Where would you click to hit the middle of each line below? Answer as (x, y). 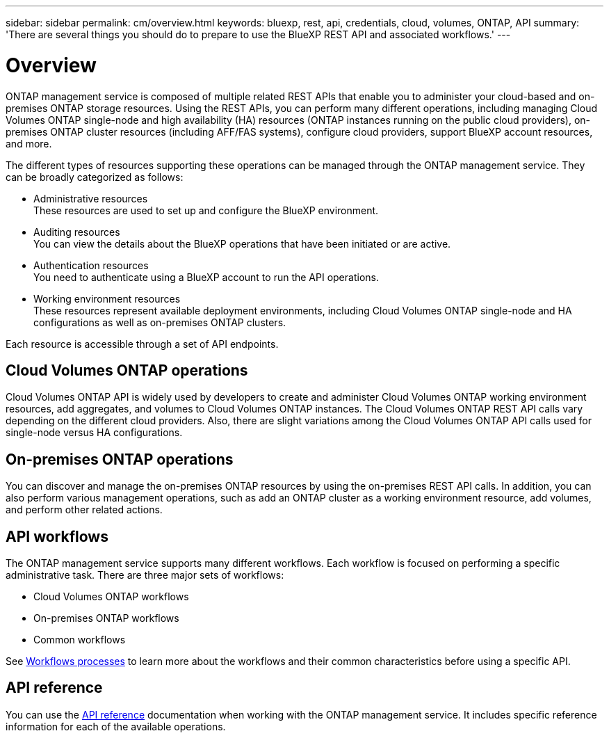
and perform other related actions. (84, 510)
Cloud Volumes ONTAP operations (127, 370)
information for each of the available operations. (116, 726)
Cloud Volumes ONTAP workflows (111, 597)
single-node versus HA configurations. (94, 433)
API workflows (57, 536)
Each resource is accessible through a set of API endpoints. (142, 344)
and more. (29, 143)
